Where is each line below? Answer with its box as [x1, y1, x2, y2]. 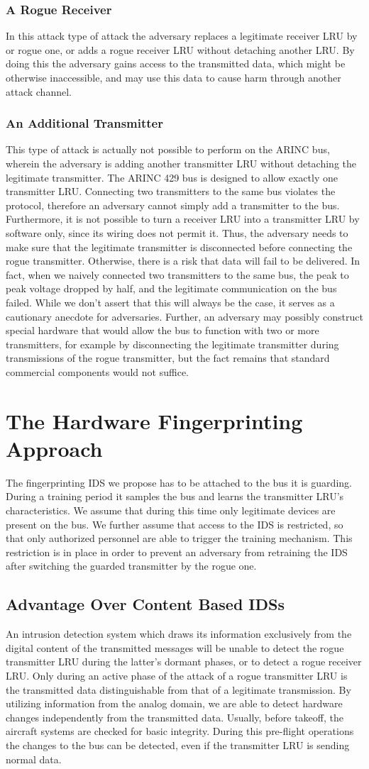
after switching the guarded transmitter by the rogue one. [6, 558, 257, 573]
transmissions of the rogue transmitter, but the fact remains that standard [6, 350, 330, 365]
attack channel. [6, 84, 72, 99]
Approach [6, 433, 103, 463]
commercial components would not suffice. [6, 364, 189, 379]
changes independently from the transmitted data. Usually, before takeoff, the [6, 709, 343, 724]
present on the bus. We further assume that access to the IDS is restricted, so [6, 516, 343, 531]
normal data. [6, 751, 62, 766]
